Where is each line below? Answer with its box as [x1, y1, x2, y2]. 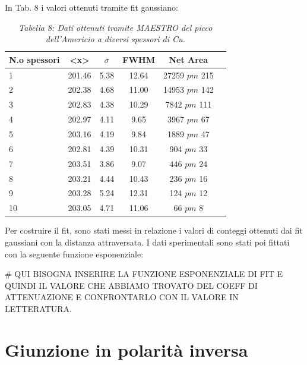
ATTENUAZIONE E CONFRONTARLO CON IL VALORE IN [5, 291, 239, 303]
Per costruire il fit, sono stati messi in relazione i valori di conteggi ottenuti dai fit [5, 224, 303, 237]
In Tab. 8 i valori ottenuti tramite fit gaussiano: [5, 1, 178, 13]
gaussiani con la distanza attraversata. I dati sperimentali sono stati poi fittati [5, 235, 290, 248]
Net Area [169, 53, 208, 65]
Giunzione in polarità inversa [5, 337, 248, 361]
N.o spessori [9, 53, 60, 65]
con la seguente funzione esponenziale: [5, 247, 144, 260]
